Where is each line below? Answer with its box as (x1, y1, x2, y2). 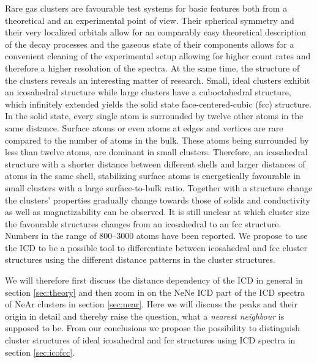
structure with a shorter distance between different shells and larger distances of (5, 157, 305, 170)
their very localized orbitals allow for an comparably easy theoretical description (5, 26, 307, 38)
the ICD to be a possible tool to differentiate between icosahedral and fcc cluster (5, 241, 308, 254)
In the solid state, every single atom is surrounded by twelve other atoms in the (5, 109, 304, 122)
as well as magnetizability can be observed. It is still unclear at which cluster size (5, 205, 310, 218)
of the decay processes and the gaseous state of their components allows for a (5, 37, 294, 50)
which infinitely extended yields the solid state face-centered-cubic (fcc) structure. (5, 97, 311, 110)
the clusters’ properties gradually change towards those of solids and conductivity (5, 193, 310, 206)
